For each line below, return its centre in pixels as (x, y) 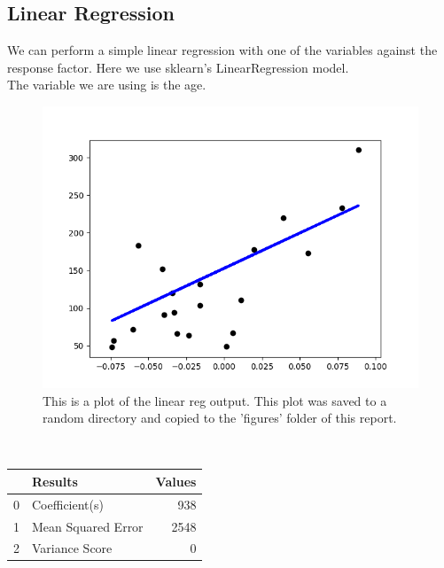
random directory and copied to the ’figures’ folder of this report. (220, 418)
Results (55, 481)
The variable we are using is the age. (107, 85)
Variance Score (72, 548)
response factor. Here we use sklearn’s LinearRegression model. (178, 67)
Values (176, 481)
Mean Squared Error (88, 526)
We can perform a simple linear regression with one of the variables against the (222, 50)
